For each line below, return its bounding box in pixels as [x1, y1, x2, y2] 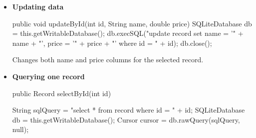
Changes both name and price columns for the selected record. [12, 54, 204, 65]
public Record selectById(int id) [12, 88, 111, 98]
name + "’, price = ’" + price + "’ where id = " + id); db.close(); [12, 37, 212, 48]
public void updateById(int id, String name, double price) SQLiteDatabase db [12, 18, 252, 28]
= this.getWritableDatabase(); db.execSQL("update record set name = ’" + [12, 28, 244, 38]
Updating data [12, 1, 64, 11]
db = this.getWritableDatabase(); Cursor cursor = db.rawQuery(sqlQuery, [12, 114, 240, 125]
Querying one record [12, 71, 85, 81]
